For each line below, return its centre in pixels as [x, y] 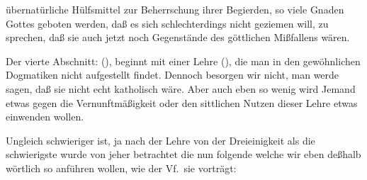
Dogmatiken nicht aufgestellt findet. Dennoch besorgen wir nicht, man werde [173, 75]
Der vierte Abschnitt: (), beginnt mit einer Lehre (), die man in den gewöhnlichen [183, 61]
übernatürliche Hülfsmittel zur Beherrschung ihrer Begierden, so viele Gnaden [175, 9]
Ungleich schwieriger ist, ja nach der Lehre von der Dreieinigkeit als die [160, 140]
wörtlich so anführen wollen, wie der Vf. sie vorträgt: [121, 168]
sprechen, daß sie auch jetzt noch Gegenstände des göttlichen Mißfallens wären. [178, 37]
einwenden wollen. [45, 117]
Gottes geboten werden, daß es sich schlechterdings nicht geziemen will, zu [167, 23]
